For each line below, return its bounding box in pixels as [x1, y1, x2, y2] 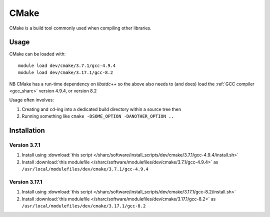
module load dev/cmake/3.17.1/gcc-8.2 [18, 70, 113, 75]
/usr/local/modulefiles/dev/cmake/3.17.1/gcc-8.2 [21, 203, 146, 209]
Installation [9, 126, 45, 134]
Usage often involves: [9, 97, 54, 103]
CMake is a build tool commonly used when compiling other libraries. [9, 25, 152, 31]
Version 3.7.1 [9, 141, 41, 148]
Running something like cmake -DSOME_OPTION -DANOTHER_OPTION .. [21, 113, 174, 119]
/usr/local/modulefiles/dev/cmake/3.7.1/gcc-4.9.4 [21, 166, 148, 172]
